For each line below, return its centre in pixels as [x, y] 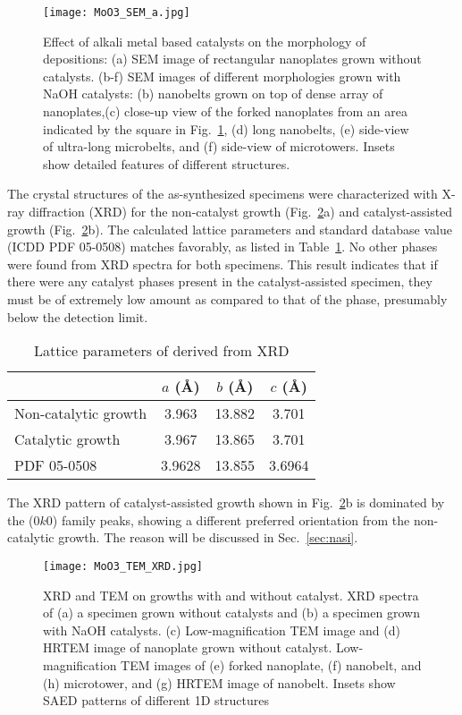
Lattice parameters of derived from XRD [162, 351]
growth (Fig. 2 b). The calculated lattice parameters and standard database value [230, 229]
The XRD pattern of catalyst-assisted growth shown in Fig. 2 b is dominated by [226, 502]
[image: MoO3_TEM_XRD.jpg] [123, 566]
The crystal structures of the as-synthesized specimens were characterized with [223, 194]
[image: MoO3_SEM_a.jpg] [117, 13]
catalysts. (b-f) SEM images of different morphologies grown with [222, 76]
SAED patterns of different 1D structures [156, 700]
